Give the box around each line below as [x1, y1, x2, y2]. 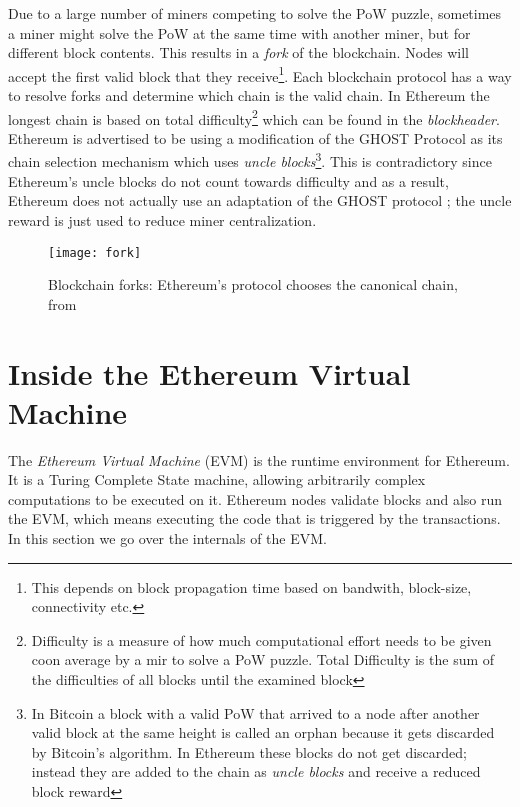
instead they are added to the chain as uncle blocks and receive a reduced [31, 761, 481, 782]
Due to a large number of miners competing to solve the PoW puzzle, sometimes [8, 3, 502, 23]
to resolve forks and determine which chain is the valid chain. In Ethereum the [8, 85, 490, 106]
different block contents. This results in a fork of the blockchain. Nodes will [8, 42, 469, 63]
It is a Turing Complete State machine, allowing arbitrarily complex [8, 469, 426, 490]
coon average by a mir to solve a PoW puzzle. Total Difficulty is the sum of [31, 649, 495, 670]
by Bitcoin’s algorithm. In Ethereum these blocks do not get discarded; [31, 741, 467, 762]
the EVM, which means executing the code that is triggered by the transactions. [8, 508, 501, 529]
